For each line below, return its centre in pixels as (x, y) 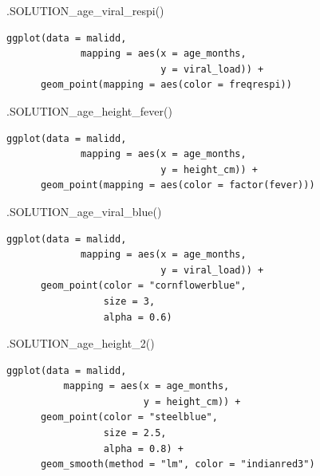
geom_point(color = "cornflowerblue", (143, 286)
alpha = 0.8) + (143, 448)
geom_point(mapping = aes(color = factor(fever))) (178, 185)
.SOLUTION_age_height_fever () (89, 110)
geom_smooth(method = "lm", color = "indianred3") (178, 464)
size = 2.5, (135, 433)
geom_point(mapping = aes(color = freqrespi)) (166, 85)
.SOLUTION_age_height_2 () (81, 343)
